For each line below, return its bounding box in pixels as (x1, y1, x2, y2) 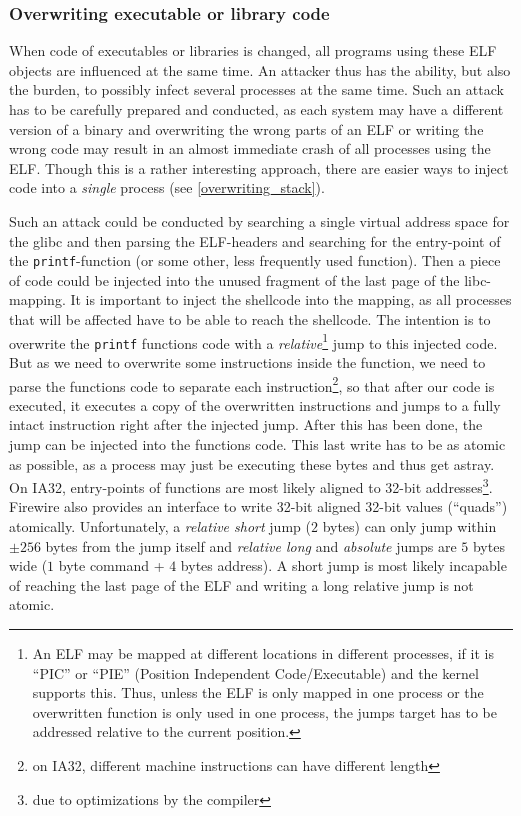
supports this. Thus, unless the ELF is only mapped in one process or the (32, 682, 484, 703)
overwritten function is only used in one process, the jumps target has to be (32, 701, 497, 722)
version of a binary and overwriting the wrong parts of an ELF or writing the (9, 118, 484, 139)
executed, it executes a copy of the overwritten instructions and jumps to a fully (9, 394, 501, 415)
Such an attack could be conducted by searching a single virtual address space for (9, 210, 510, 231)
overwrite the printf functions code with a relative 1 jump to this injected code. (9, 329, 498, 353)
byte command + (58, 555, 165, 576)
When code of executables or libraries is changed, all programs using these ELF (9, 40, 497, 61)
